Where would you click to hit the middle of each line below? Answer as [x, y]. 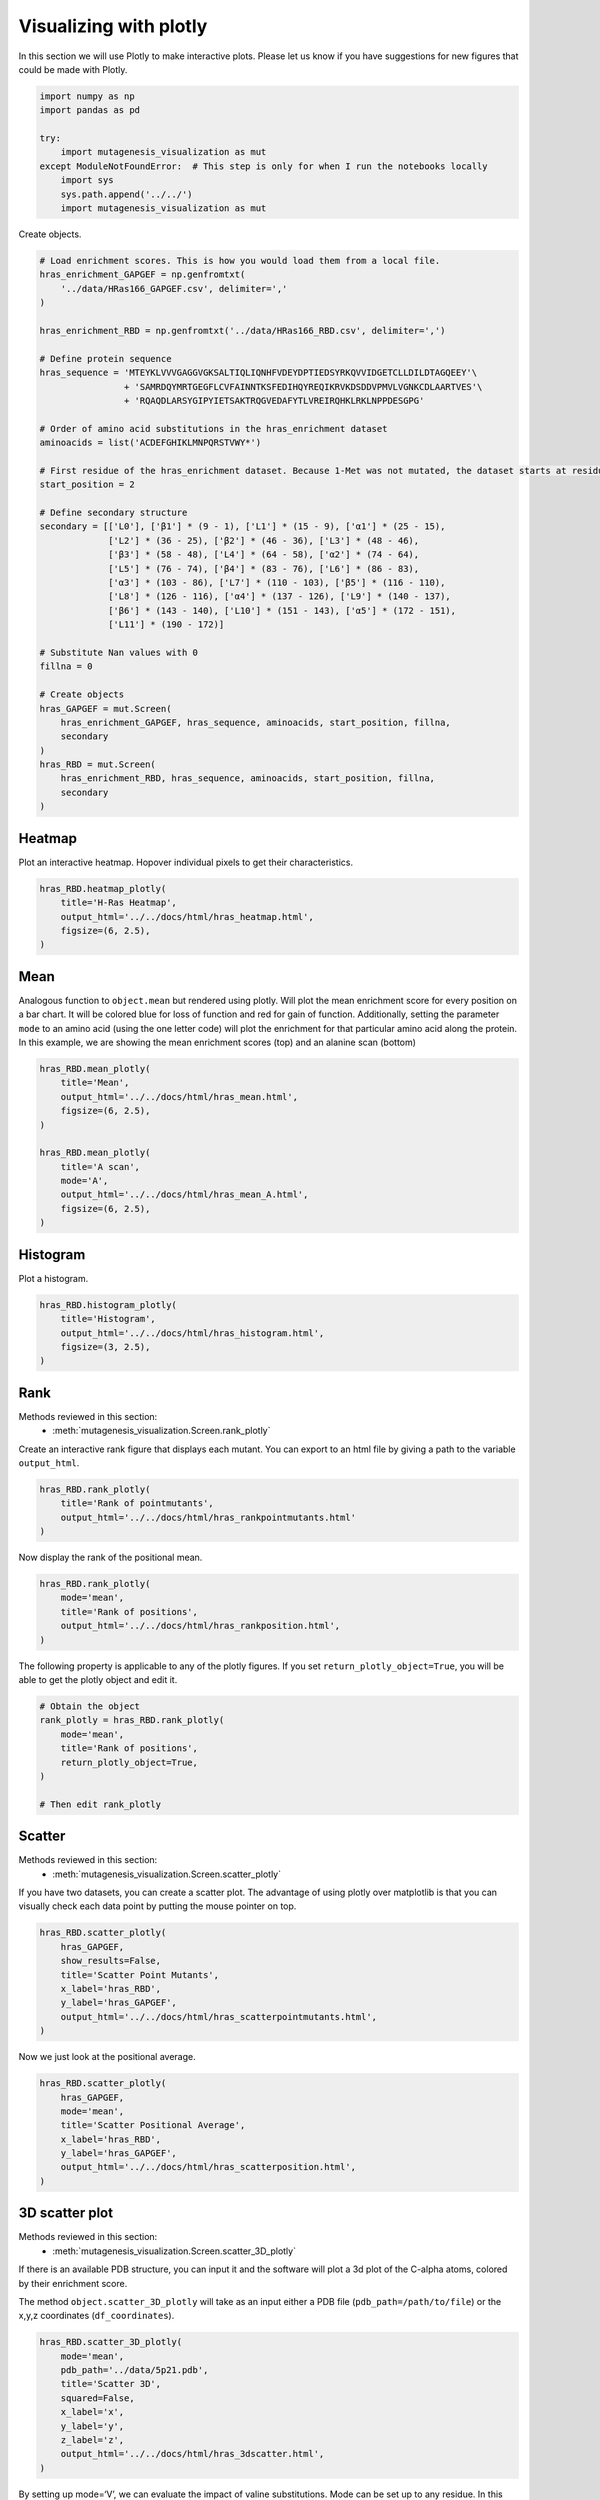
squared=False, [97, 2398]
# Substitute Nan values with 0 [119, 652]
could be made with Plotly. [73, 69]
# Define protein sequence [105, 358]
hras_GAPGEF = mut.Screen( [105, 708]
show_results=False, [111, 1961]
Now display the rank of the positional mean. [110, 1557]
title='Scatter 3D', [111, 2384]
